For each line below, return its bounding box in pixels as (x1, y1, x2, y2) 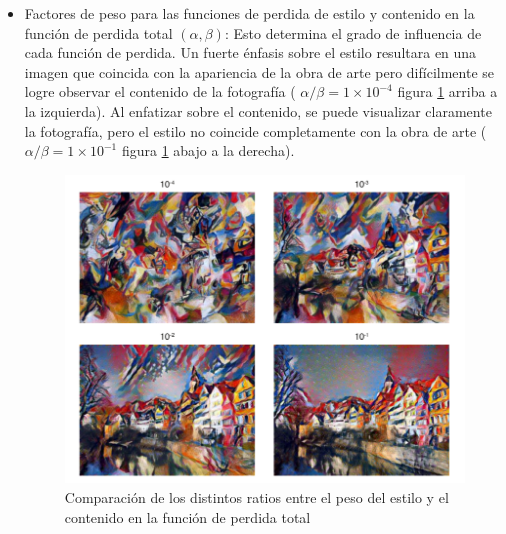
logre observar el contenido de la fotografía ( (24, 81, 296, 102)
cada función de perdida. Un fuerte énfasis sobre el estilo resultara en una (24, 42, 477, 63)
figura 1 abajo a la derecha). (121, 140, 295, 161)
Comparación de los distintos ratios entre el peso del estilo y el (64, 487, 449, 508)
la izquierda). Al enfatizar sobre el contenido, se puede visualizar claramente (24, 100, 492, 121)
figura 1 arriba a (397, 81, 498, 102)
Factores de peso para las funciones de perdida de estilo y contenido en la (24, 3, 475, 23)
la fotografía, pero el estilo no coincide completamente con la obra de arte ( (24, 120, 487, 141)
